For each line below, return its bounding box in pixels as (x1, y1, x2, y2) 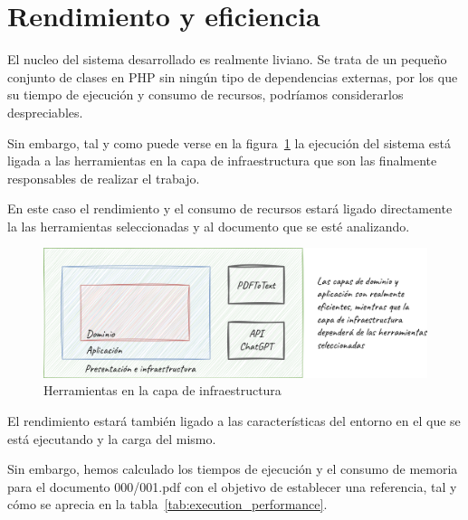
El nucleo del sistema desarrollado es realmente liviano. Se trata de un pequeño (7, 50, 447, 69)
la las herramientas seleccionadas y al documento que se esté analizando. (7, 216, 410, 235)
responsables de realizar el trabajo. (7, 168, 200, 187)
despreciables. (7, 102, 83, 121)
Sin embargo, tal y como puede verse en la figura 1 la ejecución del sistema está (7, 133, 451, 152)
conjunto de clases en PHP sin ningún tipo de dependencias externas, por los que (7, 67, 458, 86)
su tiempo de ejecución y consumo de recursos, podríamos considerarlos (7, 85, 404, 104)
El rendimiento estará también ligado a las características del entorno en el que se (7, 411, 461, 430)
